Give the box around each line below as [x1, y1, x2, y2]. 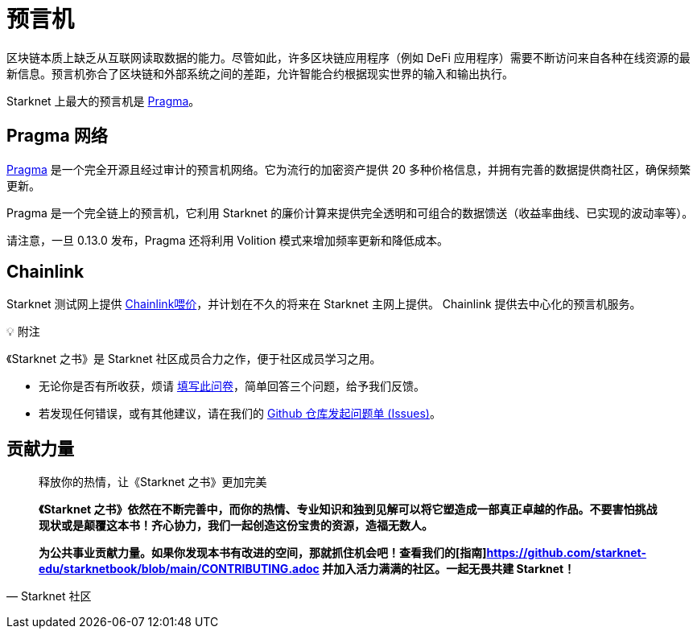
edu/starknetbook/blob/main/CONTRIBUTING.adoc [39, 562, 320, 576]
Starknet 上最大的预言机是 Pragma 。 [6, 93, 200, 108]
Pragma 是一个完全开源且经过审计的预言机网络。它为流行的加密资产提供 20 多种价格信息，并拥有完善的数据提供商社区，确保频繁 [6, 162, 691, 176]
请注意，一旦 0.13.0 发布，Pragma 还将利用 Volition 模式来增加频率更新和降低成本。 [6, 233, 449, 247]
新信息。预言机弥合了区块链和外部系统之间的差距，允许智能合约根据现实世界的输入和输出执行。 [6, 66, 513, 80]
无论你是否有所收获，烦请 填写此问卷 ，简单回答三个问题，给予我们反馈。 [39, 379, 425, 394]
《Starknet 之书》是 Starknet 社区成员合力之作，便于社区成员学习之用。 [6, 352, 381, 366]
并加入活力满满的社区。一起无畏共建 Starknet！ [322, 562, 575, 576]
